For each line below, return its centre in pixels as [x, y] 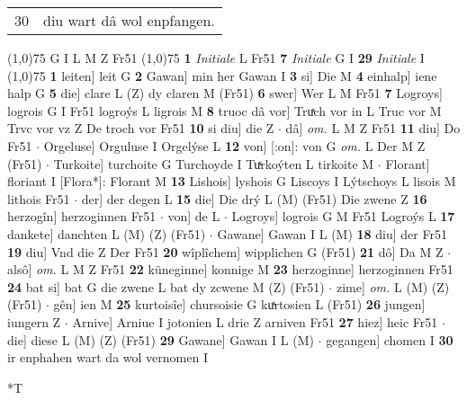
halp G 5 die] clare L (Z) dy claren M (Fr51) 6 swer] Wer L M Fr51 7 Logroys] [225, 93]
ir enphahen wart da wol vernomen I [108, 357]
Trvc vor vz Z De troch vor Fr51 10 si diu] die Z [141, 128]
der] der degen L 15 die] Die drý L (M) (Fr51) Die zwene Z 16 [254, 198]
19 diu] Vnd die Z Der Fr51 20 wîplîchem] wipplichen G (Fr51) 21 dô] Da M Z [225, 251]
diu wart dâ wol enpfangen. [129, 20]
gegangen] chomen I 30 [390, 339]
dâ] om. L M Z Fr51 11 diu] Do [373, 128]
